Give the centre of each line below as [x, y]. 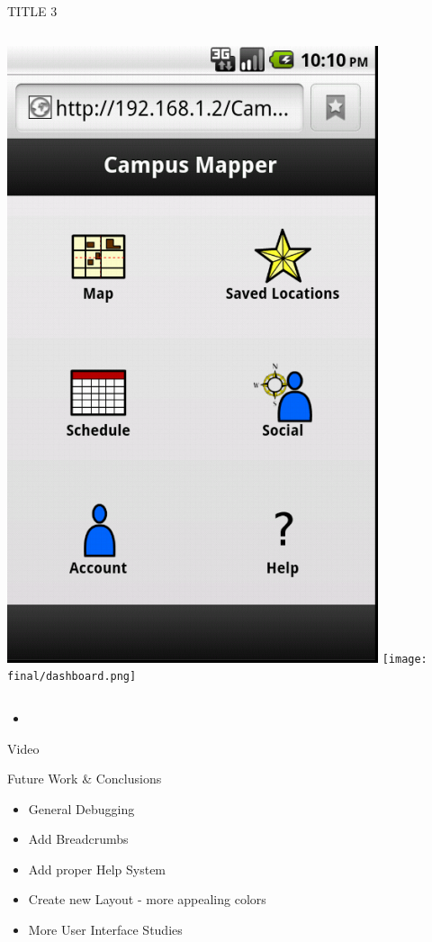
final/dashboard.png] [72, 677]
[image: [405, 659]
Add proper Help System [97, 869]
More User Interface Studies [105, 930]
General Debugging [81, 808]
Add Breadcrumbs [78, 839]
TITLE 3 [32, 11]
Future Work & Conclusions [85, 779]
